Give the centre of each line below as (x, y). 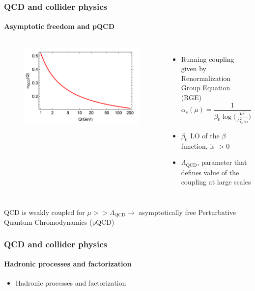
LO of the (205, 135)
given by (194, 68)
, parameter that (222, 162)
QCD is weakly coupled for (44, 212)
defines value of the (210, 172)
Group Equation (206, 88)
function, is (198, 145)
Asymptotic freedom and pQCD (59, 26)
